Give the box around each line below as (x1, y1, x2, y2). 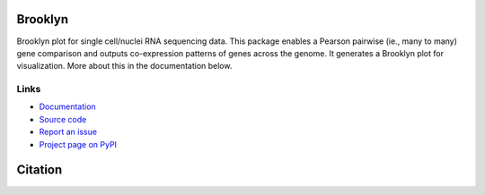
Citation (16, 162, 63, 178)
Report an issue (39, 126, 98, 138)
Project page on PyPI (39, 139, 117, 149)
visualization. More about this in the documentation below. (16, 61, 233, 72)
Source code (39, 114, 87, 124)
